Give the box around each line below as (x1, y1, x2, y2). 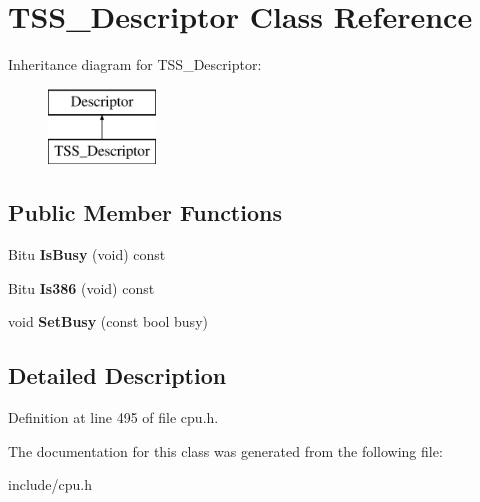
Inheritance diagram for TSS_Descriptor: (8, 54, 262, 75)
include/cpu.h (8, 474, 93, 495)
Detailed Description (8, 360, 227, 391)
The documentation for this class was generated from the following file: (8, 440, 443, 461)
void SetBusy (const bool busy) (8, 311, 208, 332)
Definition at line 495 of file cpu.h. (8, 407, 219, 428)
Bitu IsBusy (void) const (8, 244, 166, 265)
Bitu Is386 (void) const (8, 277, 155, 298)
